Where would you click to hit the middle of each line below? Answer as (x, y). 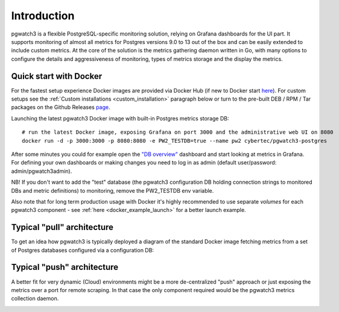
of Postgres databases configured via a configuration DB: (82, 250)
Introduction (43, 16)
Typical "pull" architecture (62, 227)
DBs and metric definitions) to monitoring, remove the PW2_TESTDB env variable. (112, 190)
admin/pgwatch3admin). (42, 171)
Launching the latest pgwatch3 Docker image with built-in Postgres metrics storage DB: (120, 118)
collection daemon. (35, 299)
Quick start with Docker (57, 76)
